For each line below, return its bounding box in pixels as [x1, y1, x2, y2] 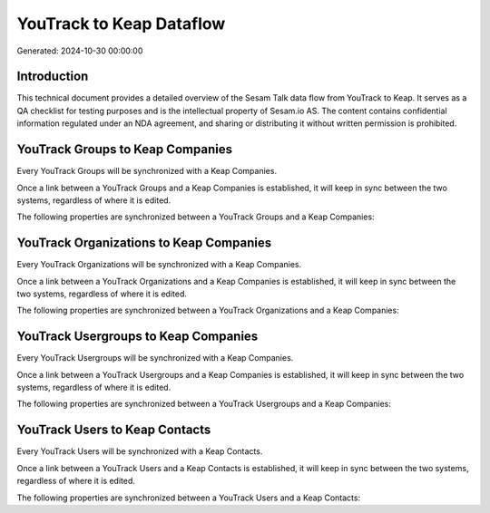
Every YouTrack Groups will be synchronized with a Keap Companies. [16, 166, 277, 177]
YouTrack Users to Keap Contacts [16, 422, 211, 438]
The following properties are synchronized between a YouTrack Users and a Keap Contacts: [16, 492, 361, 503]
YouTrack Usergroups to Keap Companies [16, 329, 259, 344]
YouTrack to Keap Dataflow [16, 14, 226, 34]
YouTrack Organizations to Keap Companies [16, 236, 272, 251]
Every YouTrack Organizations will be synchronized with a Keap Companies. [16, 259, 302, 270]
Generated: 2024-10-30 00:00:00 [16, 45, 143, 56]
